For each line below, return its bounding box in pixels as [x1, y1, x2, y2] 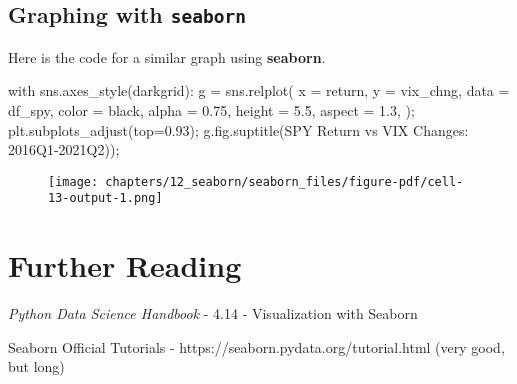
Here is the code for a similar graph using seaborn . [8, 46, 326, 67]
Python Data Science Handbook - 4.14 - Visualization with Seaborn [8, 303, 418, 324]
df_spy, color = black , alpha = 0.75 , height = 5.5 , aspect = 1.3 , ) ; [8, 99, 415, 120]
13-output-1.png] [48, 191, 163, 206]
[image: [48, 174, 99, 189]
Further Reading [8, 245, 242, 286]
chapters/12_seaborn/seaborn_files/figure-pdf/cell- [105, 174, 464, 189]
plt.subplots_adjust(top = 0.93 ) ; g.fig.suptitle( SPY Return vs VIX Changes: [8, 119, 469, 140]
